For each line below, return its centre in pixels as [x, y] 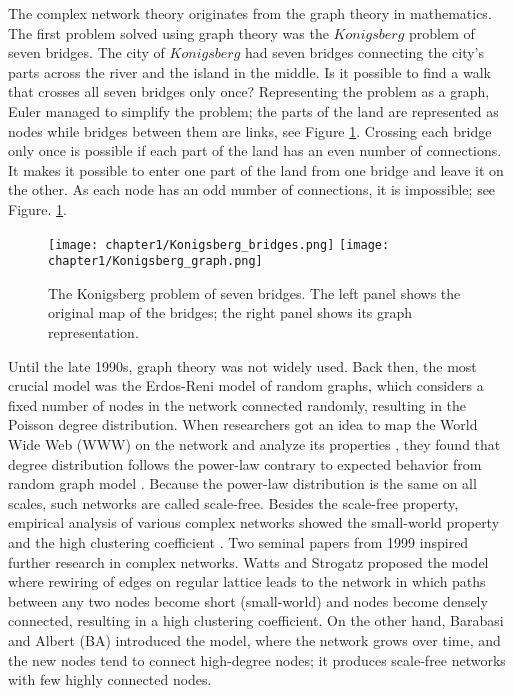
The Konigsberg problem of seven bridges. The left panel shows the [254, 292]
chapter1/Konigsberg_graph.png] [155, 261]
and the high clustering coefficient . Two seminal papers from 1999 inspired [238, 541]
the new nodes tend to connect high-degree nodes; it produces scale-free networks [257, 659]
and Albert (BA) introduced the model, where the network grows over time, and [254, 639]
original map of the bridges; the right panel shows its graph [230, 312]
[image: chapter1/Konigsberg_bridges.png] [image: [219, 244]
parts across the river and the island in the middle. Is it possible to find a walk [249, 71]
